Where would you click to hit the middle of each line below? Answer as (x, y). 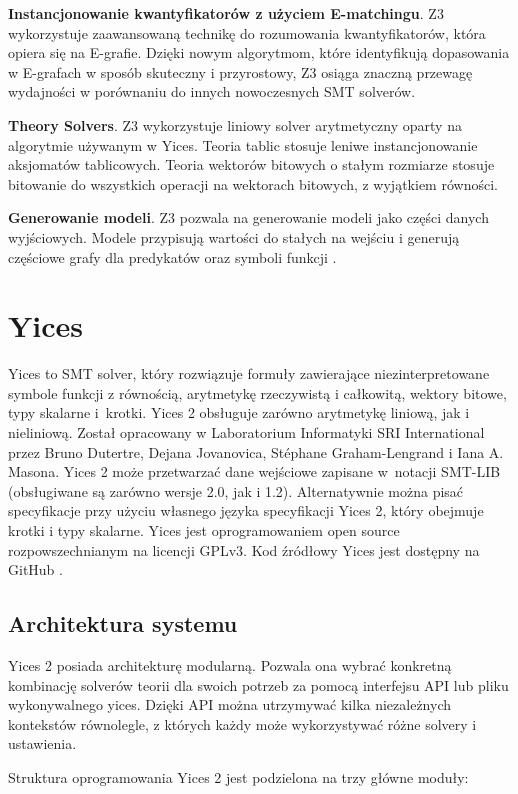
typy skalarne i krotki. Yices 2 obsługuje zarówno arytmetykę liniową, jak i (239, 412)
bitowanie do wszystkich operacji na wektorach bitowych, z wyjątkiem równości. (253, 183)
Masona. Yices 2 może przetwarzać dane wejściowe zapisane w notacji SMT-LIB (254, 471)
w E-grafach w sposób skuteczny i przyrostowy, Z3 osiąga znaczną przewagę (240, 71)
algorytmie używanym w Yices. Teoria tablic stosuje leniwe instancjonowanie (243, 144)
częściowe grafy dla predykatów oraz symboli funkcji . (172, 256)
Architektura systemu (123, 623)
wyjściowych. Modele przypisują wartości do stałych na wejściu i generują (234, 236)
